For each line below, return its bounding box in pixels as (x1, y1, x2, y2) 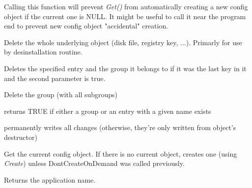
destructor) (4, 132, 37, 142)
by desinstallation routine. (4, 47, 83, 57)
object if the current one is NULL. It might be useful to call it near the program (4, 11, 246, 21)
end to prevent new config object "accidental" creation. (4, 21, 168, 31)
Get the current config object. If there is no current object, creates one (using (4, 148, 237, 159)
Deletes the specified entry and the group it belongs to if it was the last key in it (4, 63, 247, 73)
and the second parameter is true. (4, 73, 106, 83)
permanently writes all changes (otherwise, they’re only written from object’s (4, 122, 236, 133)
